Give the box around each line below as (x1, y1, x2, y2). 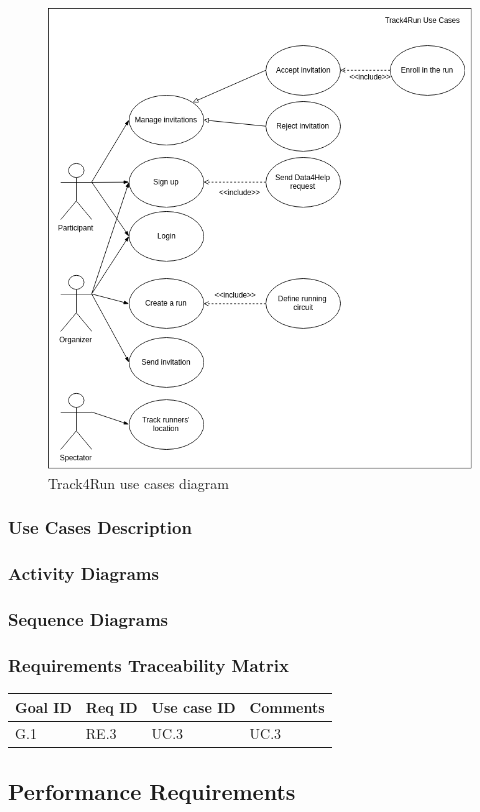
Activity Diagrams (8, 561, 159, 586)
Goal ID (15, 696, 72, 717)
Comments (249, 696, 325, 717)
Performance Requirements (8, 776, 296, 807)
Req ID (85, 696, 138, 717)
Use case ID (151, 696, 236, 717)
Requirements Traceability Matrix (8, 652, 289, 677)
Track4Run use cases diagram (48, 472, 229, 493)
